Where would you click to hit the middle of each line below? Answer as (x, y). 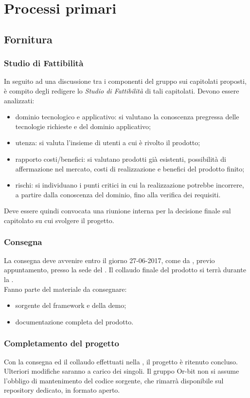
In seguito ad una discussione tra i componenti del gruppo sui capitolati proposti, (125, 81)
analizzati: (19, 100)
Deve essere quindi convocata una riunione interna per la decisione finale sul (117, 211)
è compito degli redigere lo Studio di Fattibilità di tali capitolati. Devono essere (122, 90)
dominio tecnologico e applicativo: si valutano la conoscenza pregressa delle (127, 117)
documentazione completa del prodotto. (74, 321)
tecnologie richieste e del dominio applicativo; (83, 126)
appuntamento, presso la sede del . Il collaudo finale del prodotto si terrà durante (125, 270)
